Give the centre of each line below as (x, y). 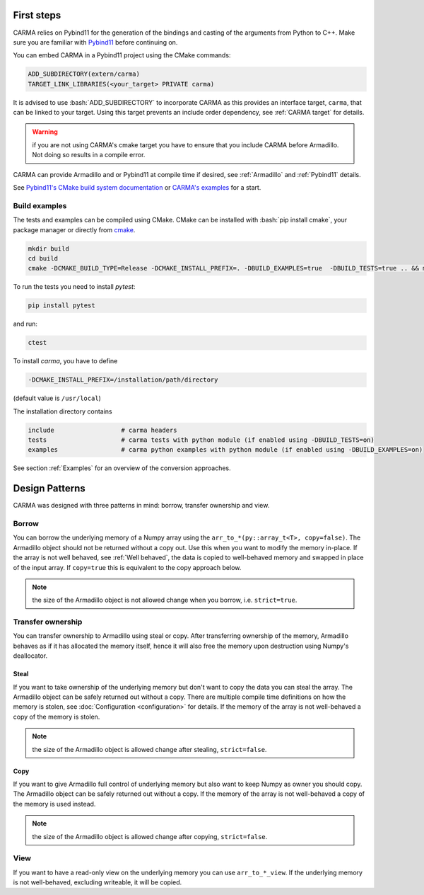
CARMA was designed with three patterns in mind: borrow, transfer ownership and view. (141, 506)
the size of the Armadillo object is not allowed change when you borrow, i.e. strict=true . (165, 600)
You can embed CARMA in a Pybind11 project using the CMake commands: (122, 55)
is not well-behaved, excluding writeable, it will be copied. (98, 882)
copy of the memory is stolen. (57, 717)
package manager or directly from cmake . (74, 229)
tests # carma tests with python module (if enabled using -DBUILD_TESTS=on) (201, 440)
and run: (25, 324)
